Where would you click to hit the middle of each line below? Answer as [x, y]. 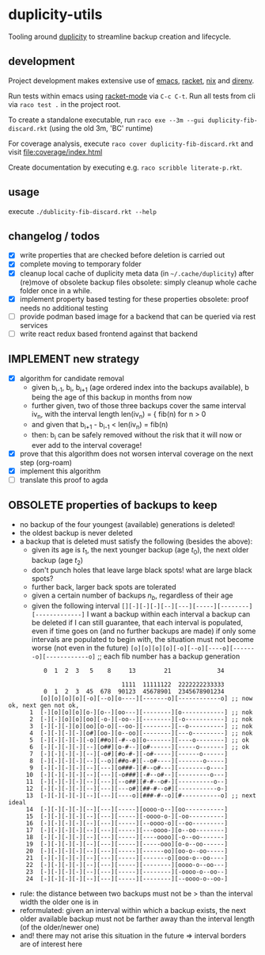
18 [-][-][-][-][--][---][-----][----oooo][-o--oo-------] [127, 838]
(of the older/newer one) [60, 927]
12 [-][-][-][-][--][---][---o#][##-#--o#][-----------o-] [127, 789]
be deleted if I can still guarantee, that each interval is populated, [137, 623]
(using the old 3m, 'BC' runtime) [101, 128]
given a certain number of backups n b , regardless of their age [132, 596]
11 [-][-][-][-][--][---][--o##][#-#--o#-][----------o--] [127, 782]
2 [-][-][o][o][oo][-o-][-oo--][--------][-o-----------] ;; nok [141, 720]
